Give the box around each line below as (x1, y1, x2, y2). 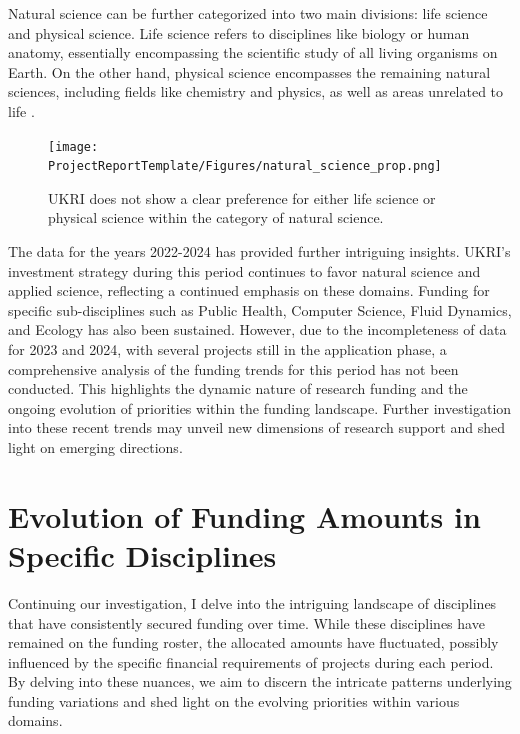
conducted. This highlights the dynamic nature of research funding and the (8, 378, 468, 399)
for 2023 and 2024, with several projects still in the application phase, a (8, 339, 447, 360)
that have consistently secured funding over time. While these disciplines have (8, 612, 485, 633)
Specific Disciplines (8, 534, 277, 575)
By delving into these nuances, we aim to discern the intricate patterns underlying (8, 671, 512, 692)
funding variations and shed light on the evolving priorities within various (8, 690, 460, 711)
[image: (48, 139, 99, 154)
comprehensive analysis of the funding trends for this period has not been (8, 358, 459, 379)
